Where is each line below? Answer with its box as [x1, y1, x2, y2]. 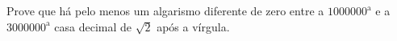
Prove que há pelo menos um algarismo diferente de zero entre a [6, 2, 324, 18]
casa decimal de [54, 18, 132, 35]
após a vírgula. [157, 18, 230, 35]
